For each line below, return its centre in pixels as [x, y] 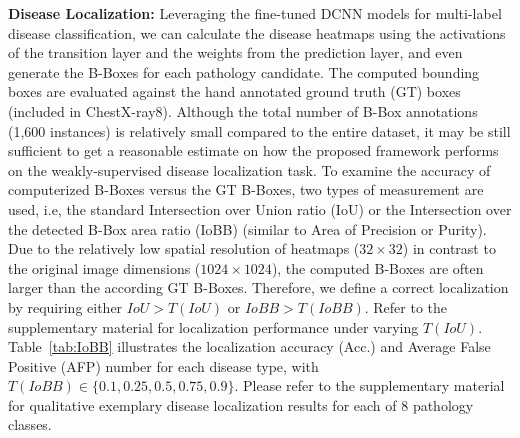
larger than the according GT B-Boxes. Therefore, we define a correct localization [258, 287]
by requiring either [65, 306]
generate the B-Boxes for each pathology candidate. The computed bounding [244, 71]
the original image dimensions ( [104, 267]
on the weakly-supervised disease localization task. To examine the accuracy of [249, 169]
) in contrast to [449, 248]
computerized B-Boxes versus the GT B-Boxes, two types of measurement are [246, 189]
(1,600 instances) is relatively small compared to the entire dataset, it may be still [259, 130]
